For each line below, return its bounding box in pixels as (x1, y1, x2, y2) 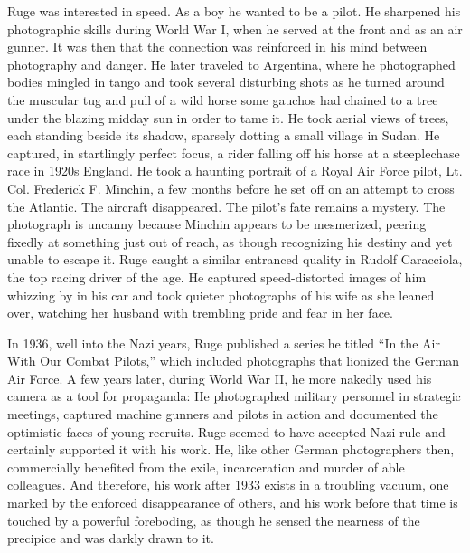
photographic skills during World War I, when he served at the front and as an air (7, 19, 463, 38)
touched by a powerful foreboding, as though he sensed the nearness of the (7, 510, 420, 529)
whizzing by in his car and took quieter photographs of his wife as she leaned (7, 285, 435, 304)
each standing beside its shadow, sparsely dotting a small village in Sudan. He (7, 126, 440, 145)
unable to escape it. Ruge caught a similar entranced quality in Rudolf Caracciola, (7, 250, 463, 269)
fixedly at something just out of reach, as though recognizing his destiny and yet (7, 232, 453, 251)
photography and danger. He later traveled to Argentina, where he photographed (7, 54, 456, 73)
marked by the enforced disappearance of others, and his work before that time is (7, 493, 458, 512)
